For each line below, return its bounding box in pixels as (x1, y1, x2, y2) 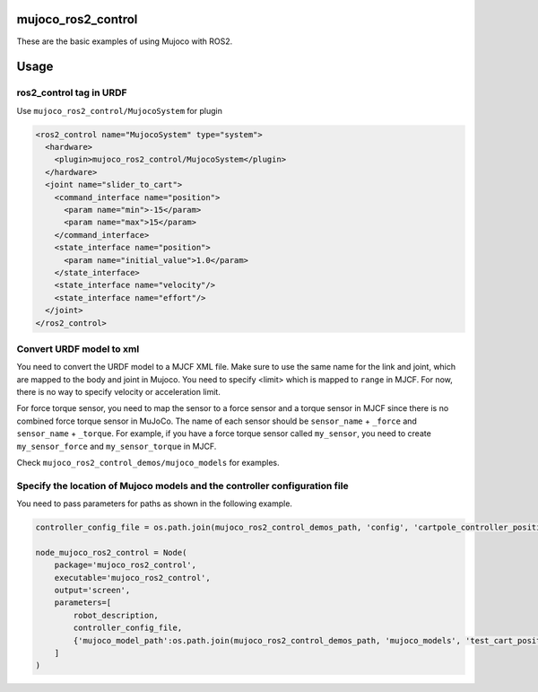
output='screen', (54, 585, 131, 596)
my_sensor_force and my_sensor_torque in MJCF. (16, 441, 217, 451)
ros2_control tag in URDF (16, 86, 127, 99)
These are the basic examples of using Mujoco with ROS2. (16, 36, 233, 47)
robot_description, (73, 610, 159, 620)
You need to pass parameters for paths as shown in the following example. (16, 498, 293, 509)
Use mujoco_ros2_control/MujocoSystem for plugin (16, 105, 223, 116)
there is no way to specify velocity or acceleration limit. (16, 387, 221, 398)
